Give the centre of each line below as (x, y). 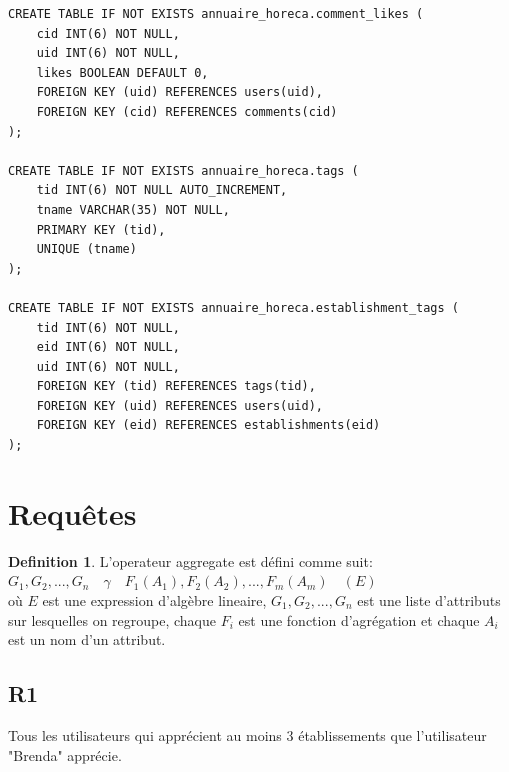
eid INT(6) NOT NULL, (108, 347)
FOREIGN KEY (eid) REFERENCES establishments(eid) (208, 425)
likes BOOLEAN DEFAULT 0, (122, 72)
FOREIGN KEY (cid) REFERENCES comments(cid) (187, 111)
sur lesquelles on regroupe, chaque (112, 619)
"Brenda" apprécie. (65, 754)
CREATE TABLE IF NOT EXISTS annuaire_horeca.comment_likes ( (216, 14)
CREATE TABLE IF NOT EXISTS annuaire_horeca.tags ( (183, 170)
